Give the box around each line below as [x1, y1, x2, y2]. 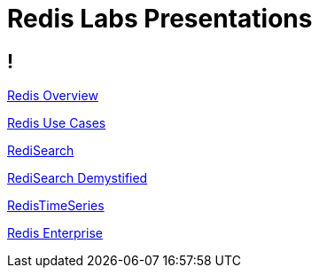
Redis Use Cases [7, 115, 106, 131]
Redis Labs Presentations [7, 4, 313, 34]
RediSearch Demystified [7, 170, 148, 186]
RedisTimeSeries [7, 198, 105, 214]
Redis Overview [7, 88, 98, 104]
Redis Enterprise [7, 225, 103, 241]
